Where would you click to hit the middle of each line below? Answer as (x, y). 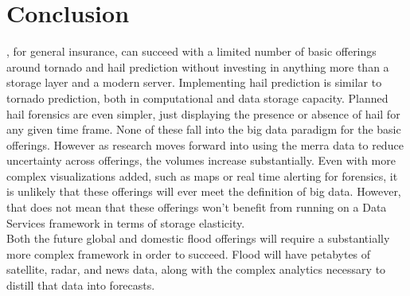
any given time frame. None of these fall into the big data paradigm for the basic (204, 129)
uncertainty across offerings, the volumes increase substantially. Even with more (201, 160)
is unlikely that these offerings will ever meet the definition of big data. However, (204, 191)
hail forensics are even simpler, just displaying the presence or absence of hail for (203, 113)
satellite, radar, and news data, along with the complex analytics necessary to (196, 269)
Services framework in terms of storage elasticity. (126, 222)
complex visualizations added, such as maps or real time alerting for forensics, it (202, 175)
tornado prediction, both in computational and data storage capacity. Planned (197, 97)
